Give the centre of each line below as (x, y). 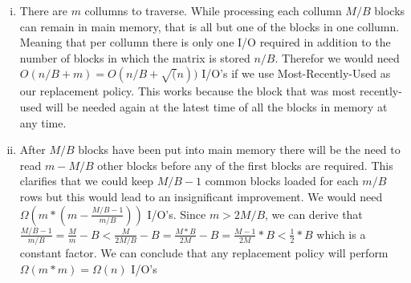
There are (43, 10)
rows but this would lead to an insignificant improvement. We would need (201, 196)
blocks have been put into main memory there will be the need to (239, 150)
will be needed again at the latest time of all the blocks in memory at (216, 106)
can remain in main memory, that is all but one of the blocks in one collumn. (210, 26)
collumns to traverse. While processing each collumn (213, 10)
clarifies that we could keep (86, 181)
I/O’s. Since (177, 214)
